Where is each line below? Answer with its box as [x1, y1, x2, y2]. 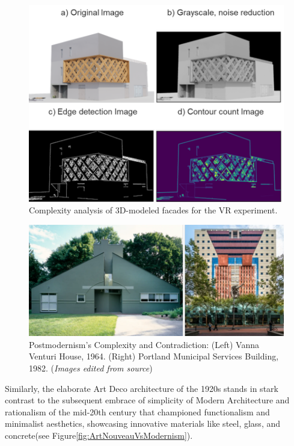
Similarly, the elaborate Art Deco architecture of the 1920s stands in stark [5, 382, 278, 394]
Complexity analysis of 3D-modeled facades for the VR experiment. [29, 204, 278, 216]
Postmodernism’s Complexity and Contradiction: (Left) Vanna [29, 338, 260, 350]
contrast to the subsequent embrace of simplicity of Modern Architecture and [5, 394, 290, 406]
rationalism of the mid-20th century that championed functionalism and [5, 405, 270, 418]
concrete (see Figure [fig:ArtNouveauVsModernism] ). [5, 429, 193, 441]
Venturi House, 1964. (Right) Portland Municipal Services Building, [29, 350, 279, 362]
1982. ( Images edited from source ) [29, 361, 153, 374]
